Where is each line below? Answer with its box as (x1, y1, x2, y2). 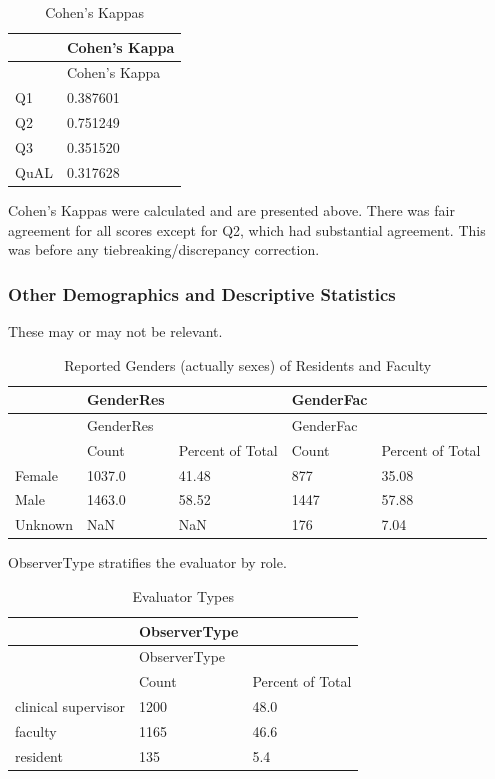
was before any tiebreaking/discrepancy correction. (8, 239, 320, 260)
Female (15, 464, 58, 485)
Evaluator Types (132, 586, 234, 606)
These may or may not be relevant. (8, 320, 223, 341)
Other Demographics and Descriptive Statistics (8, 281, 396, 306)
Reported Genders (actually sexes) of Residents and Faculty (64, 354, 432, 375)
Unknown (15, 514, 73, 535)
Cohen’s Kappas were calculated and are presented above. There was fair (8, 199, 455, 220)
